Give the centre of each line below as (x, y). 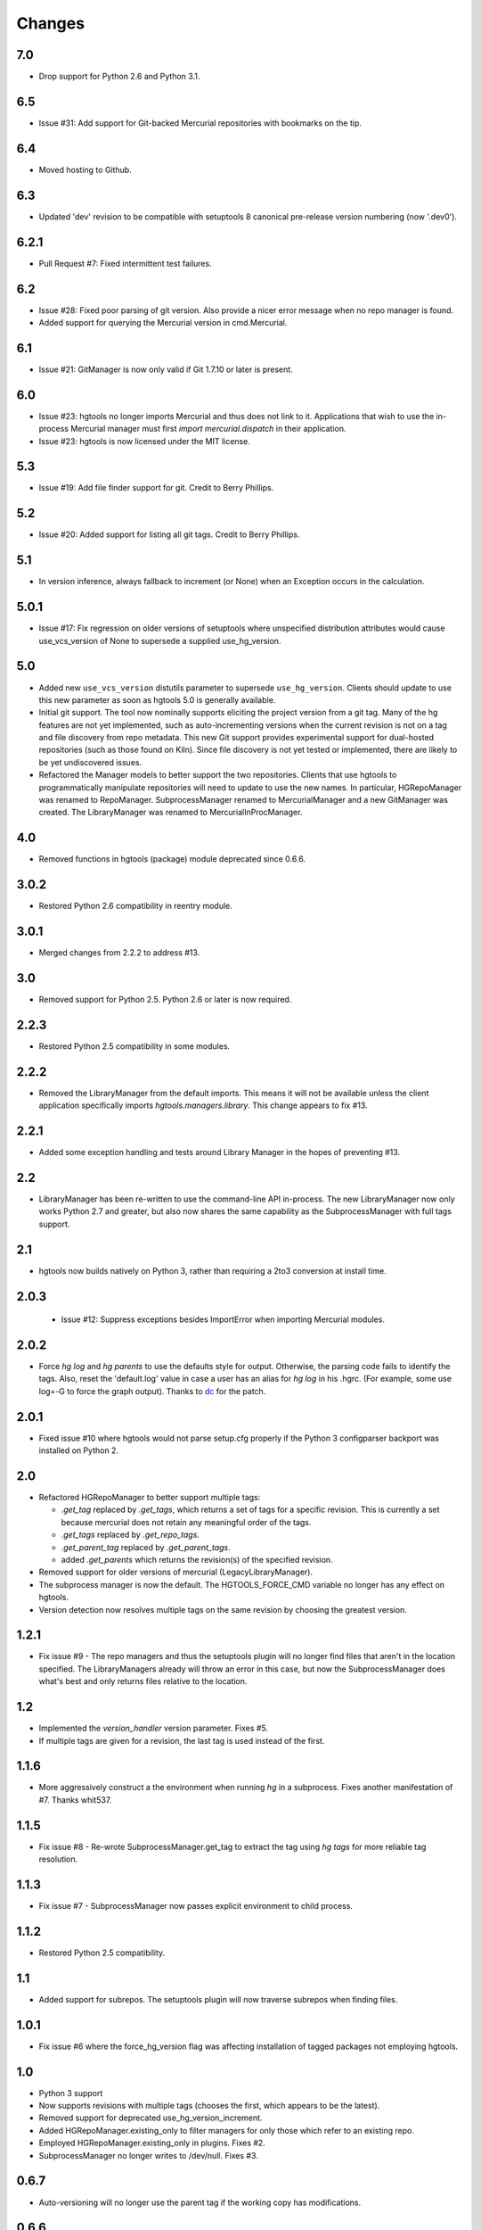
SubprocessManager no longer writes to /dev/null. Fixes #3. (148, 2155)
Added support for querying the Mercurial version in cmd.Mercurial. (163, 322)
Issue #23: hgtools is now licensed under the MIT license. (145, 441)
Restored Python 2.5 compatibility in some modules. (135, 1046)
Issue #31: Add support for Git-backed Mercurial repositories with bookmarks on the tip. (200, 123)
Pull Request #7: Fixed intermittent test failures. (126, 263)
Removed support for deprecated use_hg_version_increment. (151, 2118)
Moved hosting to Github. (86, 169)
